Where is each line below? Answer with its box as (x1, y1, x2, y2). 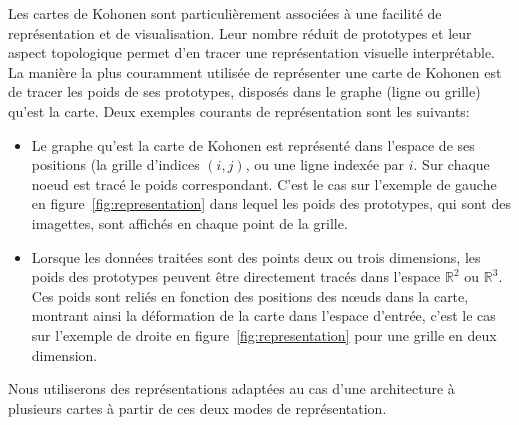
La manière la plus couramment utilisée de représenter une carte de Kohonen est (8, 61, 502, 82)
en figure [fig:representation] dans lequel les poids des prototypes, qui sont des (31, 193, 511, 214)
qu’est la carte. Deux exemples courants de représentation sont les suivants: (8, 100, 470, 121)
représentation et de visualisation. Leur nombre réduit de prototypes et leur (8, 22, 472, 43)
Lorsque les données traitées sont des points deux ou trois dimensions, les (31, 246, 481, 267)
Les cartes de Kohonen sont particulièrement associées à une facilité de (8, 3, 442, 23)
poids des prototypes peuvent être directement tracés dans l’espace (31, 266, 441, 287)
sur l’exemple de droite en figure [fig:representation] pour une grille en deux (31, 324, 497, 345)
